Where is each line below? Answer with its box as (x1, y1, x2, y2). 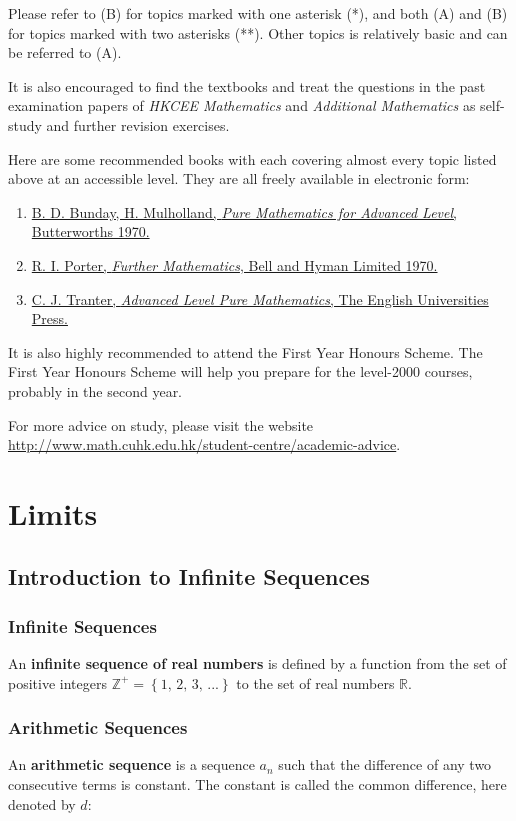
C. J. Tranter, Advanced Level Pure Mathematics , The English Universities (31, 288, 489, 309)
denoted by (8, 793, 76, 814)
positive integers (8, 672, 107, 693)
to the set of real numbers (236, 672, 395, 693)
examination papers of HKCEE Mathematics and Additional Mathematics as (8, 95, 476, 116)
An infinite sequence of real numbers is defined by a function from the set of (8, 653, 507, 674)
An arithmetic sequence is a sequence (8, 754, 255, 775)
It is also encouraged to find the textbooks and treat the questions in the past (8, 75, 486, 96)
